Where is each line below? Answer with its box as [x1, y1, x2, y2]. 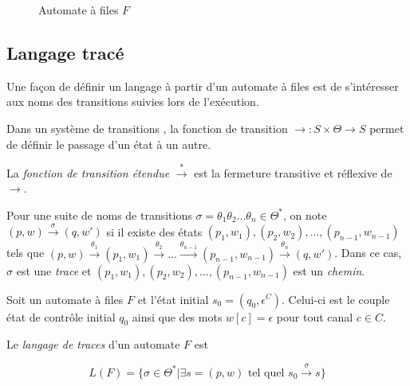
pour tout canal [276, 308, 353, 325]
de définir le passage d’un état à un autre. [6, 135, 211, 152]
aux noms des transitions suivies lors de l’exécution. [6, 93, 259, 110]
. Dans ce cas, [334, 244, 402, 261]
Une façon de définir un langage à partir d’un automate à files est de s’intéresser [6, 77, 399, 94]
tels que [6, 244, 45, 261]
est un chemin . [293, 262, 365, 279]
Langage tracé [6, 40, 124, 64]
